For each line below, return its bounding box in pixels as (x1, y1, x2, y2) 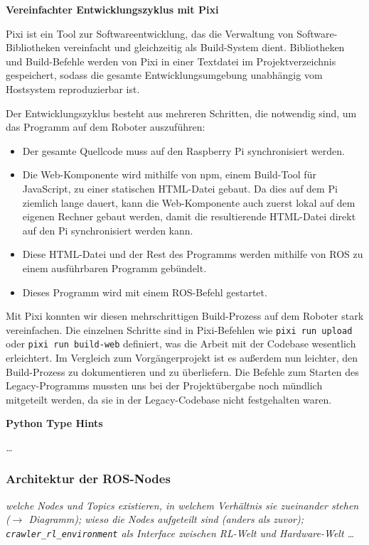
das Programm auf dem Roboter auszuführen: (6, 119, 205, 134)
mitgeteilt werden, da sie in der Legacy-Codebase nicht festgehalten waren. (6, 392, 332, 406)
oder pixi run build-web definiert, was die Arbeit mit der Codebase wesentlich (6, 336, 356, 351)
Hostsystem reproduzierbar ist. (6, 81, 140, 96)
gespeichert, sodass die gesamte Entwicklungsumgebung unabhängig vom (6, 68, 323, 82)
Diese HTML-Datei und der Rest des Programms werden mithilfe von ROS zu (22, 247, 363, 261)
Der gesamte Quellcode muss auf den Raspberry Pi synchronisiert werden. (22, 143, 345, 158)
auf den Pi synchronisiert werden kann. (22, 222, 193, 237)
